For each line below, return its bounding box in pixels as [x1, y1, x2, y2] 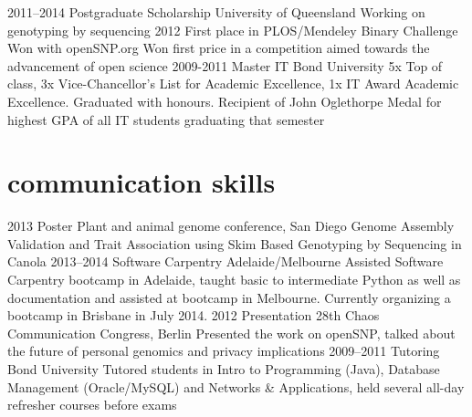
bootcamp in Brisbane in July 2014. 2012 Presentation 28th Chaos [7, 306, 380, 325]
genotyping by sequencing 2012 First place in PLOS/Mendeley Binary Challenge [7, 20, 458, 39]
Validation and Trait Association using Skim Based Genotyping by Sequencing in [7, 234, 462, 253]
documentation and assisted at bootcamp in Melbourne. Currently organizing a [7, 287, 451, 307]
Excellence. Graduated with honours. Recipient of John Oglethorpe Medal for [7, 91, 442, 110]
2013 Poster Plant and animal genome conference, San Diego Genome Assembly [7, 216, 455, 235]
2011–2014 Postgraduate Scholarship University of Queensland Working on [7, 3, 425, 21]
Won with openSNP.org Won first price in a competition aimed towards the [7, 38, 430, 57]
